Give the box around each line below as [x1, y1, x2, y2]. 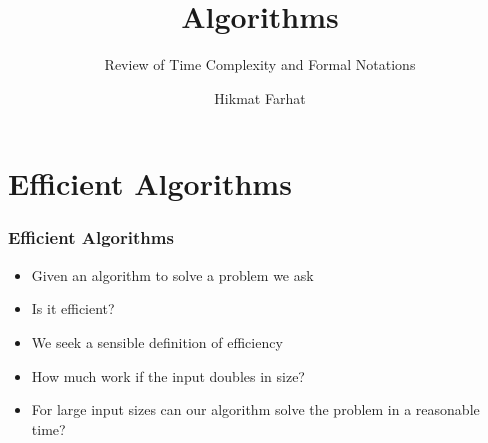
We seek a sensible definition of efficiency [31, 331, 283, 352]
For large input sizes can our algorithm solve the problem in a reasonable [31, 399, 480, 420]
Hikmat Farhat [214, 87, 306, 108]
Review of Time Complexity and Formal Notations [104, 54, 416, 75]
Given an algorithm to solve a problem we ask [31, 264, 314, 285]
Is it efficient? [31, 298, 115, 319]
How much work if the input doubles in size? [31, 365, 305, 386]
